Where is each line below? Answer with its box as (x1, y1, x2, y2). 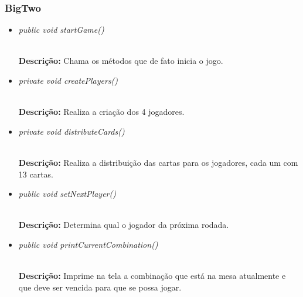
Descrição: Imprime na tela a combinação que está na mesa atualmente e (18, 269, 286, 282)
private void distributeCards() (18, 125, 125, 137)
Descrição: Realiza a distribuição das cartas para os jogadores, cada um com (18, 156, 298, 168)
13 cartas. (18, 168, 54, 180)
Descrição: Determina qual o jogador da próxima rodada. (18, 219, 229, 231)
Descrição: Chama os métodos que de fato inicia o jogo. (18, 54, 223, 67)
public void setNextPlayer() (18, 187, 116, 200)
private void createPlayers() (18, 74, 118, 86)
